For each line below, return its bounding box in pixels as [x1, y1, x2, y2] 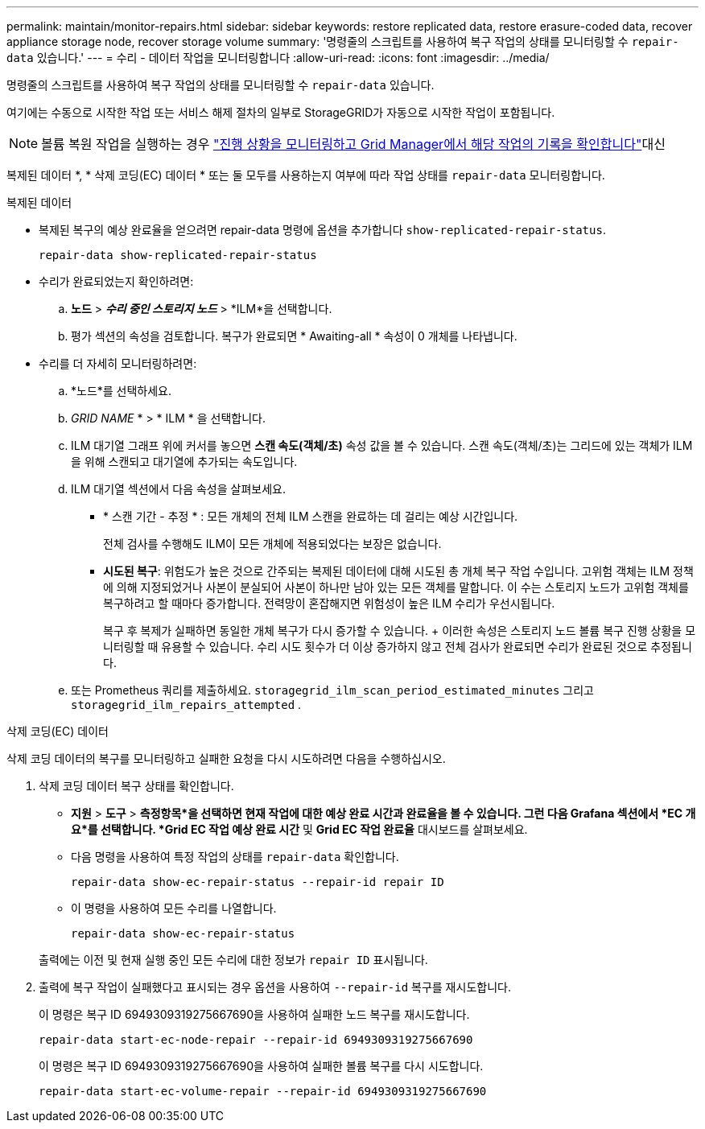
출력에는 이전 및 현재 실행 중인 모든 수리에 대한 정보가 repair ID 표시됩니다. [39, 953, 428, 966]
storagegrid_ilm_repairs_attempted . [71, 698, 302, 711]
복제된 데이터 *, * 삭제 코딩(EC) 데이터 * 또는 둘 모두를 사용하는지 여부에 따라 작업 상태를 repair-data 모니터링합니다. [6, 168, 605, 182]
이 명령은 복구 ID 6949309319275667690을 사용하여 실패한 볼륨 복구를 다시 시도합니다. [39, 1059, 484, 1073]
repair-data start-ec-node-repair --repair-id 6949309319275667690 [39, 1033, 473, 1046]
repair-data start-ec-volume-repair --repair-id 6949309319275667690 [39, 1085, 487, 1098]
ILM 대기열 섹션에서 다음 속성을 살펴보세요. [71, 482, 287, 496]
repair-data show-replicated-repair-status [39, 249, 317, 262]
